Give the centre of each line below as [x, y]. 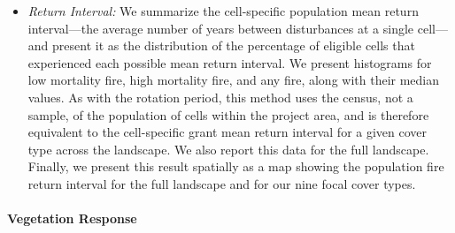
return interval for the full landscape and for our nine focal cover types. [222, 183]
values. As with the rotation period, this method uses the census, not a [220, 97]
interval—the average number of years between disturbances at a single [221, 28]
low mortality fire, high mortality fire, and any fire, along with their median [234, 80]
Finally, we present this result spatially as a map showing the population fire [236, 166]
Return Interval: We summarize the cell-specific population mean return [223, 11]
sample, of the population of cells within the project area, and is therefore [228, 114]
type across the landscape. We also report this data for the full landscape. [228, 149]
